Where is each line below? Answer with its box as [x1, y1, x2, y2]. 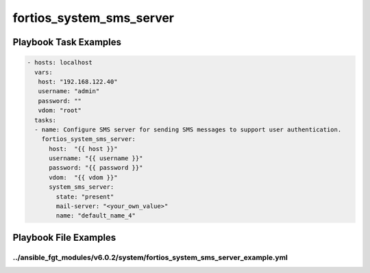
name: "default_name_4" [56, 212, 136, 220]
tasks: [34, 116, 57, 124]
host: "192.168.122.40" [38, 77, 118, 86]
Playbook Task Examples [12, 36, 122, 48]
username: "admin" [38, 88, 100, 95]
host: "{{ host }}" [49, 144, 118, 153]
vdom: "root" [38, 107, 82, 114]
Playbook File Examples [12, 231, 116, 243]
